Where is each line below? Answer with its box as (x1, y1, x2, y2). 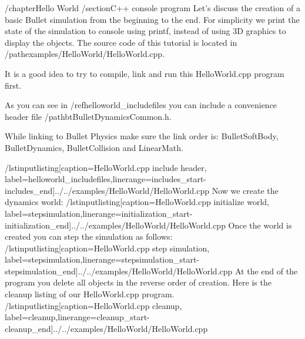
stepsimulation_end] (5, 264, 78, 277)
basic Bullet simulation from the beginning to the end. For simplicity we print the (5, 13, 300, 25)
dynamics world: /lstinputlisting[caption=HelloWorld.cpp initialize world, (5, 196, 270, 208)
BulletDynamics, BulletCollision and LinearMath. (5, 141, 183, 153)
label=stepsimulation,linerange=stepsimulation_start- (5, 253, 200, 266)
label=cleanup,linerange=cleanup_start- (5, 311, 150, 323)
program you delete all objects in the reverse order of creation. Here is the (5, 276, 272, 288)
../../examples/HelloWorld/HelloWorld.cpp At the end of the (78, 264, 298, 277)
